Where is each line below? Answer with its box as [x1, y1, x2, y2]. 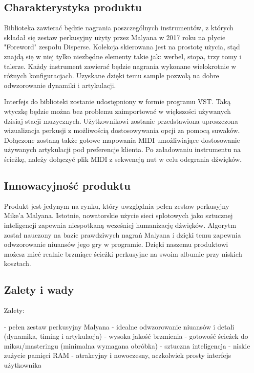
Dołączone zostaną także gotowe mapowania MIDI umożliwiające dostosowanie [4, 134, 240, 145]
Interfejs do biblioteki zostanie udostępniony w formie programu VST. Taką [4, 96, 231, 107]
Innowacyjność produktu [4, 177, 131, 193]
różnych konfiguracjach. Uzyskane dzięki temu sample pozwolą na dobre [4, 70, 219, 81]
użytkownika [4, 360, 42, 370]
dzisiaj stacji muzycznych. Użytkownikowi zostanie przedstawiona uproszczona [4, 115, 238, 126]
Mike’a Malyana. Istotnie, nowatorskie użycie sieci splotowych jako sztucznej [4, 210, 233, 220]
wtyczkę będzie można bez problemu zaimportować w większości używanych [4, 106, 231, 116]
